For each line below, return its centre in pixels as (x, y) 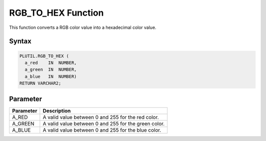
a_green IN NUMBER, (51, 70)
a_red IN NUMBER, (51, 63)
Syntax (20, 41)
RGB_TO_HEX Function (56, 13)
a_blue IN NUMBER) (51, 76)
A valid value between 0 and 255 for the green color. (104, 123)
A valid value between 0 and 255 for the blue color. (102, 130)
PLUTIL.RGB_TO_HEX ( (44, 56)
